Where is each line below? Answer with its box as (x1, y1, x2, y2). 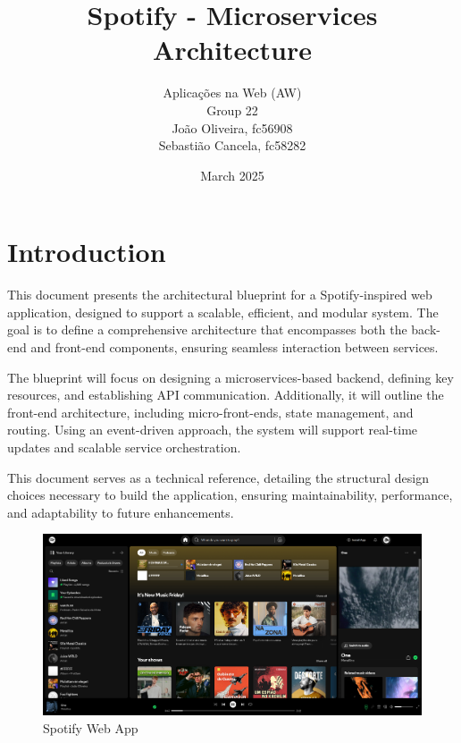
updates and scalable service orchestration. (7, 437, 241, 456)
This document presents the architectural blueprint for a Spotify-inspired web (7, 285, 432, 304)
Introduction (7, 233, 166, 270)
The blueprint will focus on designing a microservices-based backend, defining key (7, 367, 454, 386)
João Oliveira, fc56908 (172, 118, 293, 137)
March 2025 (200, 165, 264, 184)
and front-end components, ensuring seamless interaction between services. (30, 338, 439, 356)
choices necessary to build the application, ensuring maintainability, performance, (7, 485, 453, 504)
